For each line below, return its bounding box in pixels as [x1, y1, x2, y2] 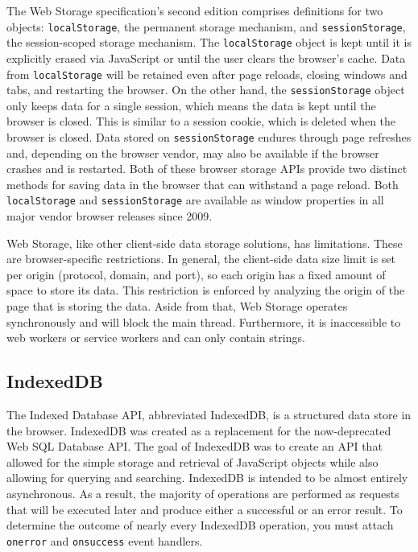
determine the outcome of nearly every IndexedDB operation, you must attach [6, 517, 394, 533]
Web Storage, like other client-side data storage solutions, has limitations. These [6, 234, 403, 251]
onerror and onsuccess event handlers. [6, 532, 203, 549]
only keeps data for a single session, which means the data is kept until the [6, 97, 376, 113]
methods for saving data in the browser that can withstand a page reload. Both [6, 175, 399, 192]
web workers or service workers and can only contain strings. [6, 329, 305, 346]
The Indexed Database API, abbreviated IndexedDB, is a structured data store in [6, 406, 412, 423]
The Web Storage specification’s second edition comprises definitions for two [6, 2, 383, 19]
